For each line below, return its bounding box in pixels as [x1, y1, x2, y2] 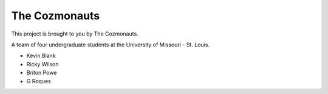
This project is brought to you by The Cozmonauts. [11, 30, 139, 37]
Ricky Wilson [26, 60, 59, 67]
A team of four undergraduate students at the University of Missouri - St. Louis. [11, 41, 210, 48]
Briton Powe [26, 69, 57, 77]
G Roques [26, 77, 51, 84]
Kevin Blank [26, 52, 56, 60]
